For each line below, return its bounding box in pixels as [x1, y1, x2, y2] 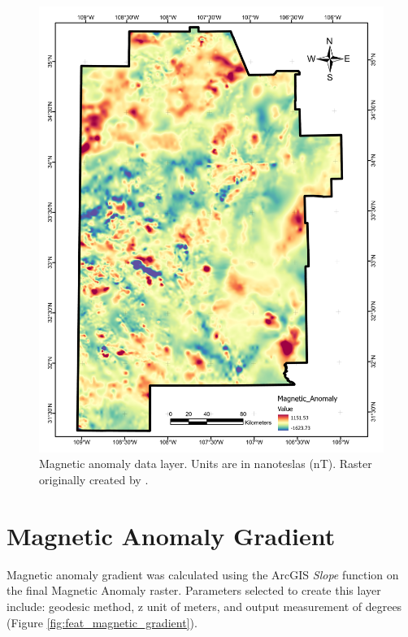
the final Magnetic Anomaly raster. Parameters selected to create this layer [7, 582, 381, 599]
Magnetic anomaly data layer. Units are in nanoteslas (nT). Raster [39, 455, 372, 472]
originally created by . [39, 471, 149, 488]
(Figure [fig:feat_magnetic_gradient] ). [7, 613, 197, 630]
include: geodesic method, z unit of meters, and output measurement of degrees [7, 597, 402, 614]
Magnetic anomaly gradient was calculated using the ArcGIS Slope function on [7, 565, 399, 583]
